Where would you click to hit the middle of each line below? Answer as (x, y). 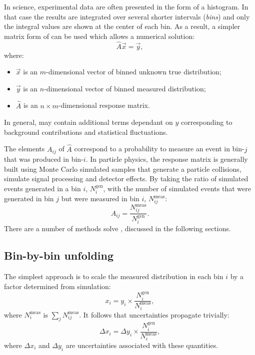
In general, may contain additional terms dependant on (88, 122)
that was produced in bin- (44, 159)
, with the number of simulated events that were (177, 188)
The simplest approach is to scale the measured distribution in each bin (114, 276)
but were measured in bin (100, 198)
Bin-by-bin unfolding (59, 255)
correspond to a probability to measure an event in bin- (159, 149)
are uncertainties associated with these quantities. (142, 345)
